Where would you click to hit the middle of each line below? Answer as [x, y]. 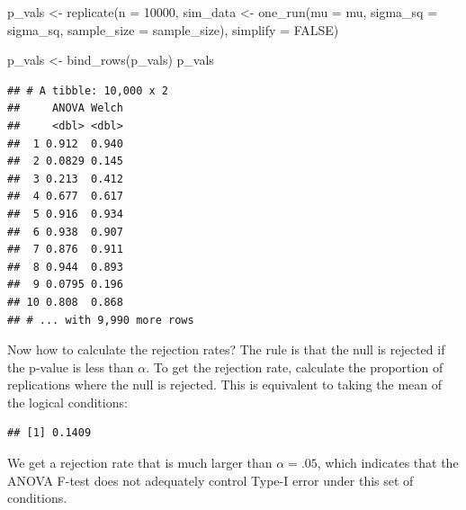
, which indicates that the [388, 463]
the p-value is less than [71, 367]
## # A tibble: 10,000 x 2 [88, 90]
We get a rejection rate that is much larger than [140, 463]
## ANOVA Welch [65, 108]
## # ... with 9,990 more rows [101, 320]
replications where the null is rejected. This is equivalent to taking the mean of [225, 385]
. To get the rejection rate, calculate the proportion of [295, 367]
